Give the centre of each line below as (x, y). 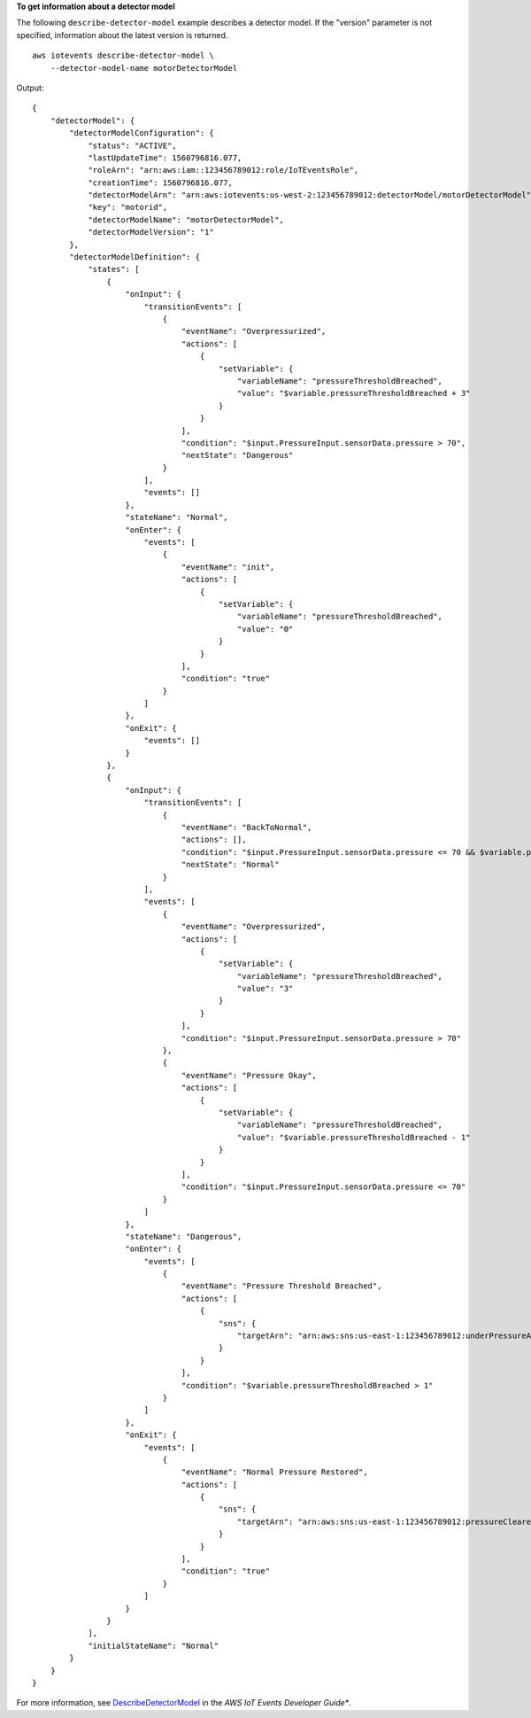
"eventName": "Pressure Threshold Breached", (281, 1286)
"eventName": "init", (228, 567)
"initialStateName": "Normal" (154, 1645)
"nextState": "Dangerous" (237, 455)
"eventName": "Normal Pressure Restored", (274, 1472)
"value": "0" (265, 629)
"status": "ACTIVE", (132, 145)
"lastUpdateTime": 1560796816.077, (165, 158)
